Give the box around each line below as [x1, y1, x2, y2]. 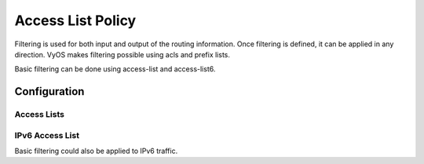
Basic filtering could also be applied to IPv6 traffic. [14, 146, 178, 156]
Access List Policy [14, 12, 137, 29]
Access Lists [14, 109, 64, 120]
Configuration [14, 85, 85, 98]
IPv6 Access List [14, 129, 80, 140]
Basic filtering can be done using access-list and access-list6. [14, 64, 216, 74]
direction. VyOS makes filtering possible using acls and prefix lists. [14, 49, 231, 59]
